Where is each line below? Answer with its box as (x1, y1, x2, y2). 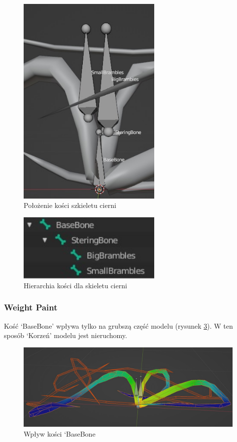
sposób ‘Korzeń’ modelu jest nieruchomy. (4, 330, 127, 340)
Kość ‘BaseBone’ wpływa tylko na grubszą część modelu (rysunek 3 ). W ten (4, 320, 233, 331)
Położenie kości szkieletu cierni (24, 200, 116, 210)
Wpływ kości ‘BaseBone (24, 429, 96, 439)
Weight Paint (4, 301, 58, 313)
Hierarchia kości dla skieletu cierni (24, 280, 127, 290)
